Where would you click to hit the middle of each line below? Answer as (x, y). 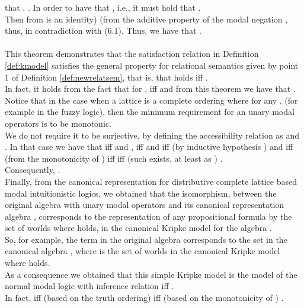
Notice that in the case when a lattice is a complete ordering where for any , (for (151, 100)
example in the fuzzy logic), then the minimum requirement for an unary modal (150, 112)
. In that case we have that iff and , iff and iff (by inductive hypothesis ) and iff (149, 147)
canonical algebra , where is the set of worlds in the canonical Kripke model (143, 251)
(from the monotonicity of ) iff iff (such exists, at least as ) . (114, 158)
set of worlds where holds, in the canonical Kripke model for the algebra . (138, 228)
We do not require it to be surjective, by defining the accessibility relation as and (152, 135)
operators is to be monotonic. (58, 123)
